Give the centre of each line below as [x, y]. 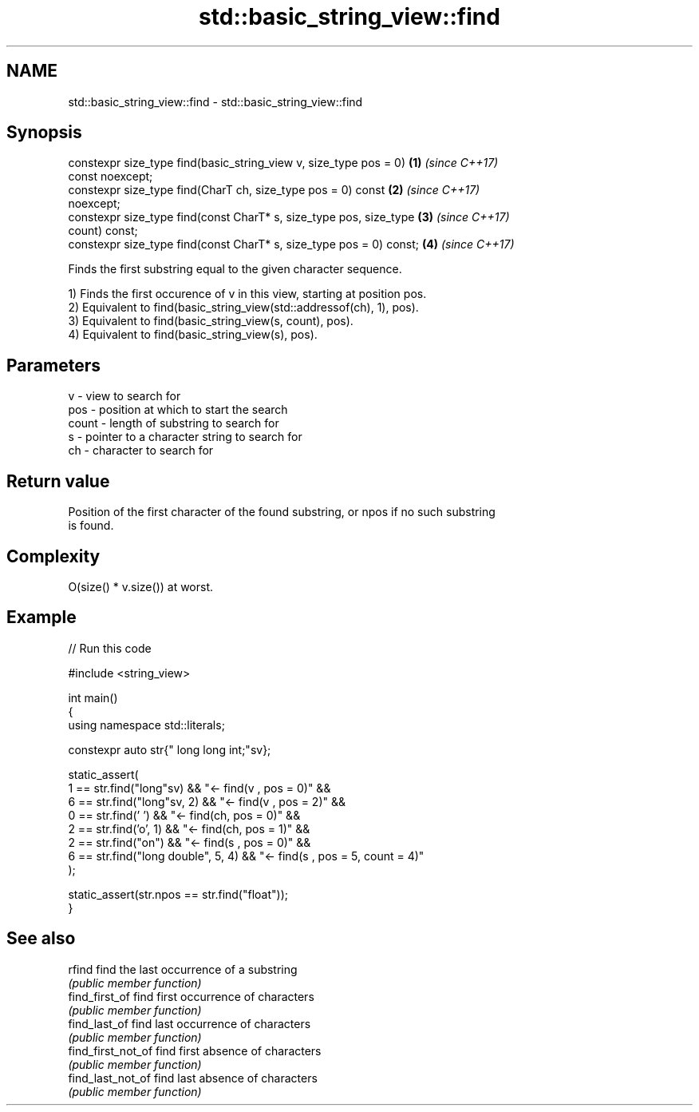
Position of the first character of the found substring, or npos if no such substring [282, 512]
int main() [93, 697]
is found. [91, 526]
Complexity [53, 556]
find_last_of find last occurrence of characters [190, 1023]
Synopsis [44, 133]
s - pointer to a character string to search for [185, 437]
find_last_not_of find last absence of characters [193, 1078]
